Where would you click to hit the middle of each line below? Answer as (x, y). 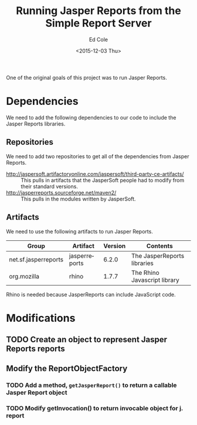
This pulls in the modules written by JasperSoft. (78, 199)
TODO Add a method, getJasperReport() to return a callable (91, 385)
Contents (159, 246)
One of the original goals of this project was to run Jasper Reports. (86, 77)
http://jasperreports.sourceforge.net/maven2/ (61, 192)
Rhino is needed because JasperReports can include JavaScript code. (91, 294)
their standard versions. (49, 186)
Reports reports (36, 349)
